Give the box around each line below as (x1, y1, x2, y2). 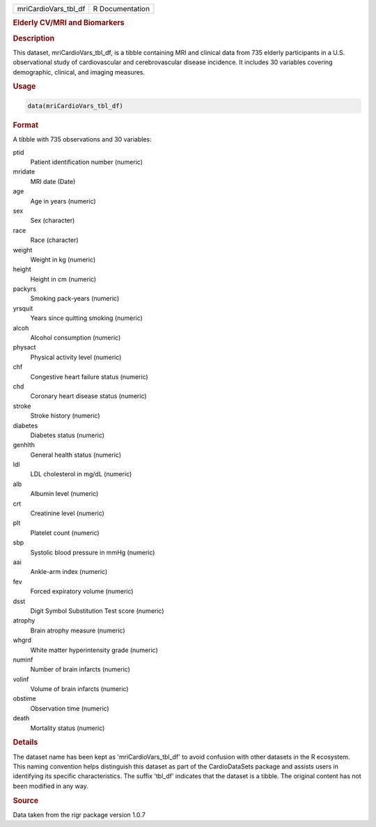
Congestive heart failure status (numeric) (30, 372, 149, 381)
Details (13, 738, 38, 748)
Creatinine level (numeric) (30, 509, 104, 517)
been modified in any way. (13, 782, 88, 790)
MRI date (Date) (30, 177, 76, 185)
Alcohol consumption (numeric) (30, 333, 121, 342)
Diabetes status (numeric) (30, 431, 104, 439)
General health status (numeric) (30, 450, 122, 459)
